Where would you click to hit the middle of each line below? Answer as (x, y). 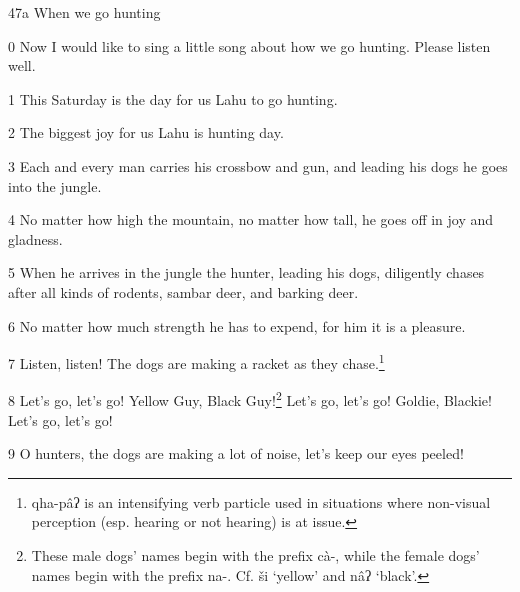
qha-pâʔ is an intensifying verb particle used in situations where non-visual (261, 501)
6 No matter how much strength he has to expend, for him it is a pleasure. (237, 325)
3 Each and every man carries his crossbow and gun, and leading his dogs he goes (258, 165)
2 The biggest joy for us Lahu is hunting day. (146, 132)
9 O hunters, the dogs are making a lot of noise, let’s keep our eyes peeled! (236, 453)
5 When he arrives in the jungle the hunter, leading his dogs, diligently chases (246, 272)
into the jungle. (55, 185)
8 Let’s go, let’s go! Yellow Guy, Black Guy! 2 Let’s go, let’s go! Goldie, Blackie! (250, 399)
